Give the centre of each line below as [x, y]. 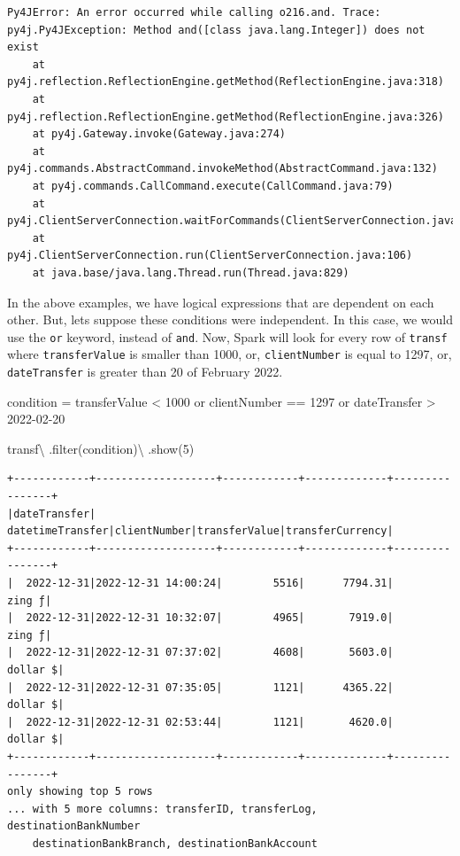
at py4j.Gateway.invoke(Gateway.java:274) [159, 134]
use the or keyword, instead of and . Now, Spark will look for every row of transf [227, 336]
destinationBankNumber [74, 826]
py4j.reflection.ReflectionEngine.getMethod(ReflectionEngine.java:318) [226, 82]
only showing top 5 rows [80, 792]
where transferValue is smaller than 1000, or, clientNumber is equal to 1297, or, [230, 354]
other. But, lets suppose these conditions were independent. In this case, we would [230, 319]
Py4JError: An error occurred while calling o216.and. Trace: [194, 12]
